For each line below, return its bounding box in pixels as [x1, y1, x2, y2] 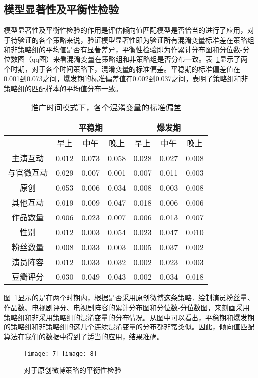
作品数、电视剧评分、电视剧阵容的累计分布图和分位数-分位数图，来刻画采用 [4, 302, 250, 312]
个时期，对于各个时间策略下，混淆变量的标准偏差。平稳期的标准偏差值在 [4, 63, 240, 74]
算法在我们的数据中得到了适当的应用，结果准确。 [4, 331, 164, 341]
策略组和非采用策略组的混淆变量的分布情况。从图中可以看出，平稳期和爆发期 [4, 312, 254, 322]
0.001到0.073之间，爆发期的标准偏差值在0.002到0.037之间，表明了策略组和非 [4, 73, 248, 84]
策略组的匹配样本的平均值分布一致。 [4, 83, 122, 93]
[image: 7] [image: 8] [24, 350, 97, 358]
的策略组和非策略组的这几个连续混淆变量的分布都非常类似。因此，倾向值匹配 [4, 322, 254, 332]
